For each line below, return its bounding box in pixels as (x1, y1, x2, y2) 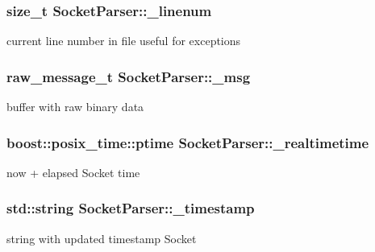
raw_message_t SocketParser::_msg (6, 66, 251, 86)
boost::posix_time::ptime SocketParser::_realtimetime (6, 132, 369, 152)
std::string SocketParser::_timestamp (6, 198, 255, 218)
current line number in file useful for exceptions (6, 32, 241, 49)
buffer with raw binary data (6, 98, 144, 115)
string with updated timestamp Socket (6, 229, 197, 246)
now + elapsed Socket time (6, 163, 140, 180)
